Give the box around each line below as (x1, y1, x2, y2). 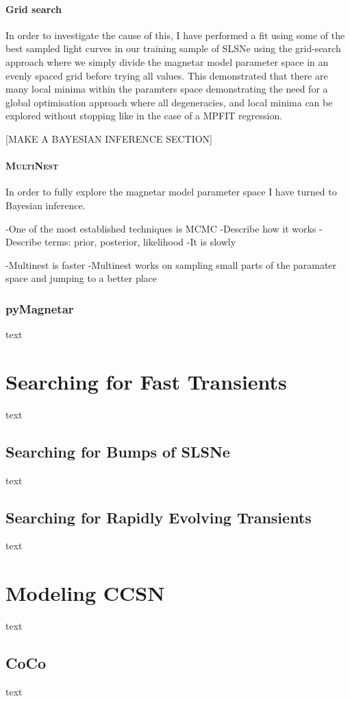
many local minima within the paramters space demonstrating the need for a (5, 82, 328, 96)
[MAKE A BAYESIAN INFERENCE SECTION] (5, 131, 213, 145)
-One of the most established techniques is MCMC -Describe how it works (5, 221, 316, 235)
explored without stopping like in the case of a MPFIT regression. (5, 108, 283, 123)
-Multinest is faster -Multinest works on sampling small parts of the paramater (5, 257, 337, 272)
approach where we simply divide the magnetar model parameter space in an (5, 54, 329, 69)
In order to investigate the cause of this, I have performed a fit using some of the (5, 27, 345, 42)
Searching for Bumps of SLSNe (5, 440, 230, 462)
